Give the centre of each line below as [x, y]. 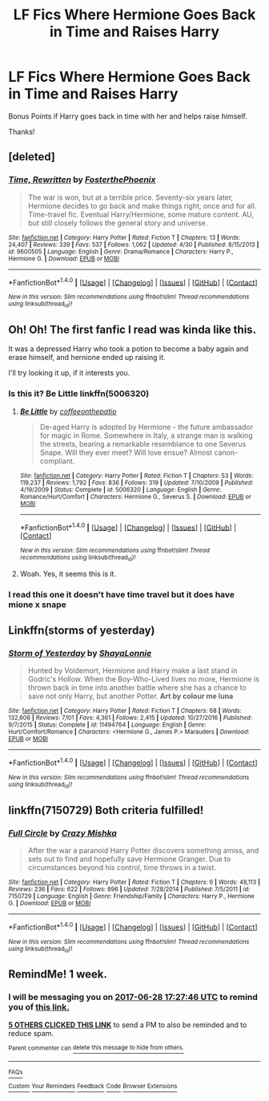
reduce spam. [31, 1033]
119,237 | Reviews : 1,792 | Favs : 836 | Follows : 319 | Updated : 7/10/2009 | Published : [137, 483]
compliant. [57, 461]
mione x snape [37, 605]
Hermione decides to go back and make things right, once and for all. [142, 205]
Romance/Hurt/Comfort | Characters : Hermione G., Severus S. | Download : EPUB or [135, 496]
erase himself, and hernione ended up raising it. [87, 358]
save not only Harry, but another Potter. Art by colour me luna [130, 696]
